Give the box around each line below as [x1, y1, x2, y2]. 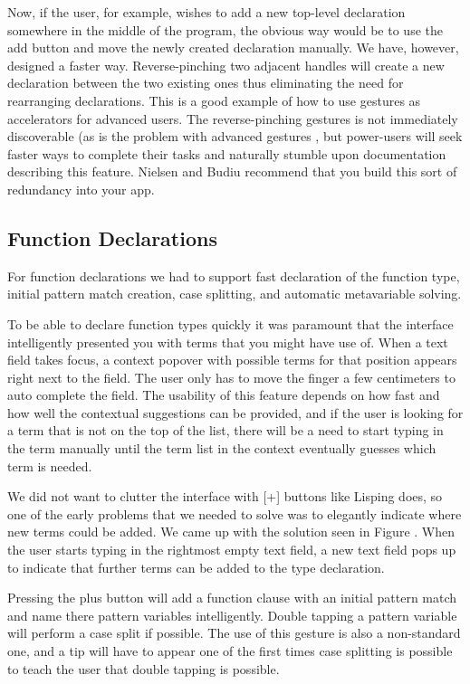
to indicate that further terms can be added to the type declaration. [7, 557, 385, 576]
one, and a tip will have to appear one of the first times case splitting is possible [7, 641, 453, 660]
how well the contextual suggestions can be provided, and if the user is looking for [7, 403, 464, 422]
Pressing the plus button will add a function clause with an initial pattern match [7, 588, 457, 607]
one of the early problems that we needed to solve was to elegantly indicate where [7, 504, 462, 523]
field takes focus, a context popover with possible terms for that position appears [7, 350, 457, 369]
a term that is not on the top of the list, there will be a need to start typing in [7, 421, 444, 440]
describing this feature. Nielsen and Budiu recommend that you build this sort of [7, 162, 457, 181]
